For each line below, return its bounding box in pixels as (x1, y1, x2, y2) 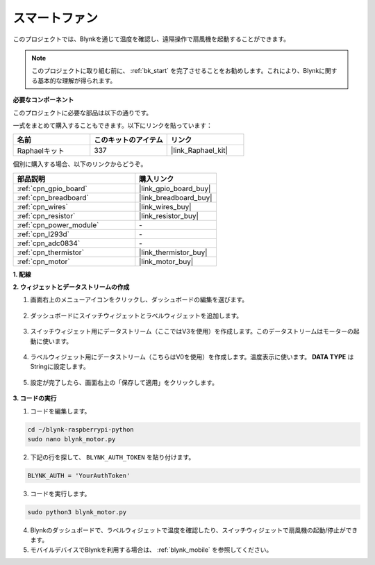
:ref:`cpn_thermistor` (17, 247, 85, 257)
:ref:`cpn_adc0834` (17, 238, 81, 248)
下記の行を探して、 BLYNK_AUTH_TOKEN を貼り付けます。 (30, 452, 195, 461)
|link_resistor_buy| (139, 211, 199, 220)
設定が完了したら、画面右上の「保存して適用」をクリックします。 (30, 378, 219, 386)
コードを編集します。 (30, 407, 91, 415)
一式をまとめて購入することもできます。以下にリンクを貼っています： (12, 121, 213, 129)
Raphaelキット (17, 146, 65, 156)
